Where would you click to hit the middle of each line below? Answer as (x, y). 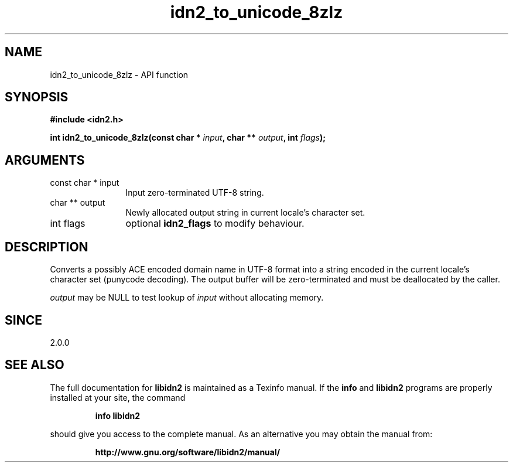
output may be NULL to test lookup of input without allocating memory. (187, 298)
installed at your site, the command (118, 397)
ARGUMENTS (45, 160)
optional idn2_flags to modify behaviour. (215, 224)
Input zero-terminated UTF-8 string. (195, 193)
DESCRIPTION (47, 247)
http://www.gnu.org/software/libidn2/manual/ (188, 452)
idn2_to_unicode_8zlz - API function (119, 74)
